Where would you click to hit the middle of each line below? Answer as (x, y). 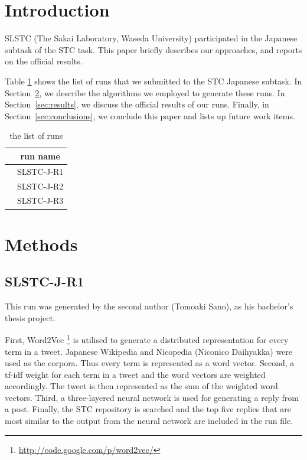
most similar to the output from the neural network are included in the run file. (149, 421)
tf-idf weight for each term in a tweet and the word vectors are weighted (135, 374)
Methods (41, 244)
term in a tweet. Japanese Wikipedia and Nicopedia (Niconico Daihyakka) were (149, 351)
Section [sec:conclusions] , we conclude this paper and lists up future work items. (150, 115)
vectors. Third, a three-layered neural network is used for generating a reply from (152, 397)
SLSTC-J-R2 (40, 186)
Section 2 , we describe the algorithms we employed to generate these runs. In (145, 92)
